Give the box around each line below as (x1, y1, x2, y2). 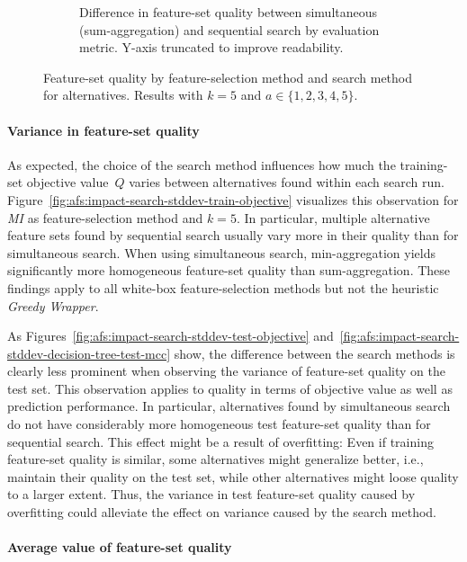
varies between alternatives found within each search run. (129, 173, 445, 192)
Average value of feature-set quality (7, 538, 232, 557)
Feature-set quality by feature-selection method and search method (43, 67, 413, 86)
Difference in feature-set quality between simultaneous (79, 3, 378, 21)
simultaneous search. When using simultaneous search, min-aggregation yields (7, 243, 436, 262)
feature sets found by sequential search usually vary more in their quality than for (7, 226, 459, 245)
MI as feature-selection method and (7, 208, 203, 227)
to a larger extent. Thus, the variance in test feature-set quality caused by (7, 485, 416, 504)
